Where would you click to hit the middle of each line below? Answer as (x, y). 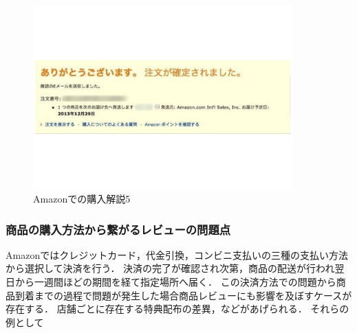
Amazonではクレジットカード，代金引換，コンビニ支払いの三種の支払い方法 (177, 254)
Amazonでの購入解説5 (82, 199)
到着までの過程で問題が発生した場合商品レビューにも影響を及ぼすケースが (183, 295)
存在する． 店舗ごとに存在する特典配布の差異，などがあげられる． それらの (177, 309)
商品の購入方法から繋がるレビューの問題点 (118, 229)
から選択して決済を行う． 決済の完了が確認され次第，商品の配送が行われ (170, 268)
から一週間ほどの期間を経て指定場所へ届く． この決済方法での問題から (175, 282)
